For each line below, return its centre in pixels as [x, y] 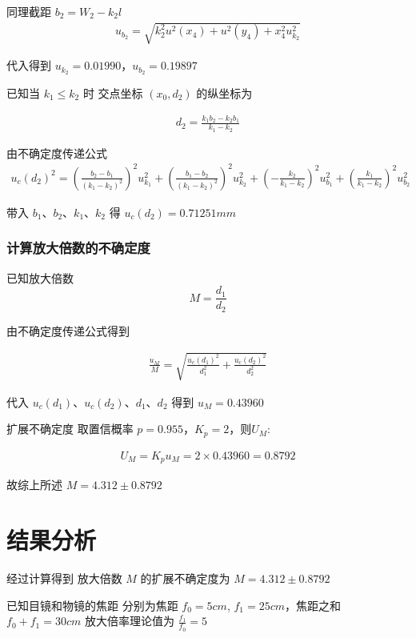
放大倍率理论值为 [129, 621]
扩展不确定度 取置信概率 [70, 429]
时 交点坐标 [113, 93]
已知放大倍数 [40, 277]
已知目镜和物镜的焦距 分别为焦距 [92, 605]
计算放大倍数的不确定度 [78, 248]
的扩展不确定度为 [185, 578]
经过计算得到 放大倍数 [64, 578]
